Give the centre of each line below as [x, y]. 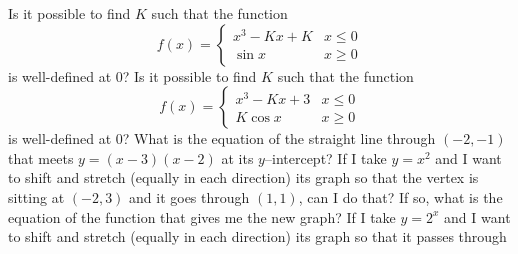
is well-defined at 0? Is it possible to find [132, 75]
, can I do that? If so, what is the [400, 196]
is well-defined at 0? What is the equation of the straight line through [222, 138]
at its [237, 157]
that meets [41, 157]
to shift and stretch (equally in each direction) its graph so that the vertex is [243, 177]
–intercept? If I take [325, 157]
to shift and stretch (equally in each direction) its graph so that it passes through [257, 236]
